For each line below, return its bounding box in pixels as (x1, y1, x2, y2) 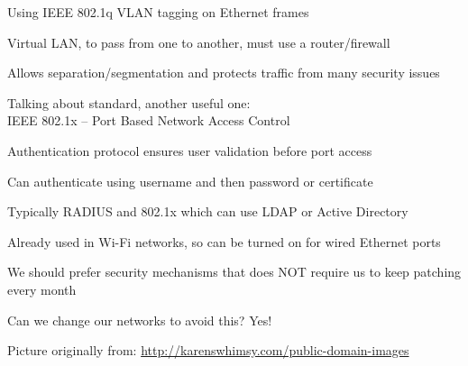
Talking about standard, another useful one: (7, 93, 251, 112)
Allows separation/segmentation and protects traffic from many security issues (7, 63, 440, 82)
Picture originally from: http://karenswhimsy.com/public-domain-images (7, 341, 409, 360)
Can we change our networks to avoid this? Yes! (7, 310, 272, 329)
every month (7, 279, 77, 298)
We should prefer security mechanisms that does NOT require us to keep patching (7, 262, 462, 281)
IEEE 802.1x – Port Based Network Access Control (7, 111, 290, 130)
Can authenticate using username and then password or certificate (7, 171, 373, 190)
